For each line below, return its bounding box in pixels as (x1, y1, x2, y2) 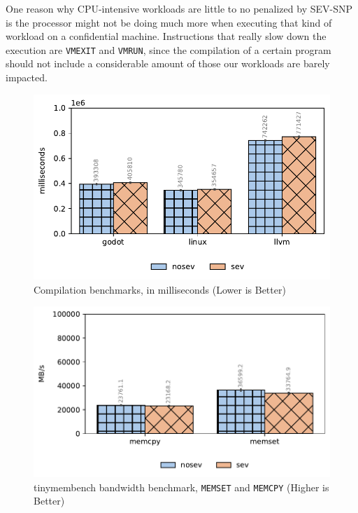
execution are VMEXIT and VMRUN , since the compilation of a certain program (6, 42, 331, 57)
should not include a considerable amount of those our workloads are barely (6, 56, 330, 71)
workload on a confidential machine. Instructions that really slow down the (6, 29, 327, 43)
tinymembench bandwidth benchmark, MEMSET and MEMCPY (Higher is (34, 479, 329, 494)
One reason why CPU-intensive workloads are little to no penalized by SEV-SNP (6, 1, 352, 15)
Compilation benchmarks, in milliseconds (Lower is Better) (34, 282, 286, 296)
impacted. (6, 70, 48, 85)
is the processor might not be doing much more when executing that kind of (6, 15, 332, 29)
